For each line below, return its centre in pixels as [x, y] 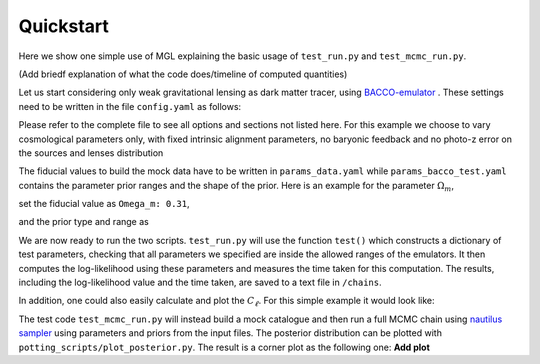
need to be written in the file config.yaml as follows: [130, 106]
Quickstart [64, 26]
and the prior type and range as [83, 222]
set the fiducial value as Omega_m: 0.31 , [104, 204]
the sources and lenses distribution [91, 152]
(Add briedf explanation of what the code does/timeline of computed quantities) [183, 74]
